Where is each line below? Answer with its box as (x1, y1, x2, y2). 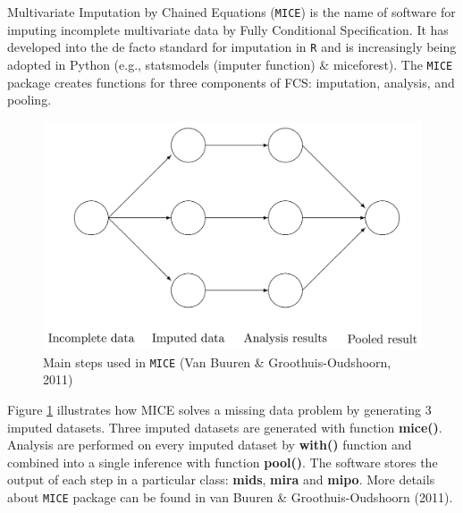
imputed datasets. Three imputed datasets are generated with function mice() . (7, 417, 442, 436)
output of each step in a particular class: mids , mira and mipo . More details (7, 470, 435, 489)
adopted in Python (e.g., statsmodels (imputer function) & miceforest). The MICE (7, 55, 453, 73)
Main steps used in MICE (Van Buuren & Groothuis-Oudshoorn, (43, 352, 391, 371)
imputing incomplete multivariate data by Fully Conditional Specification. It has (7, 20, 449, 38)
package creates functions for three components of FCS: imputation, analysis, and (7, 72, 455, 91)
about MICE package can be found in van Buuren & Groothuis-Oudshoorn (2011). (7, 488, 453, 507)
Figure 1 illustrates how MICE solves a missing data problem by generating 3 (7, 400, 432, 419)
